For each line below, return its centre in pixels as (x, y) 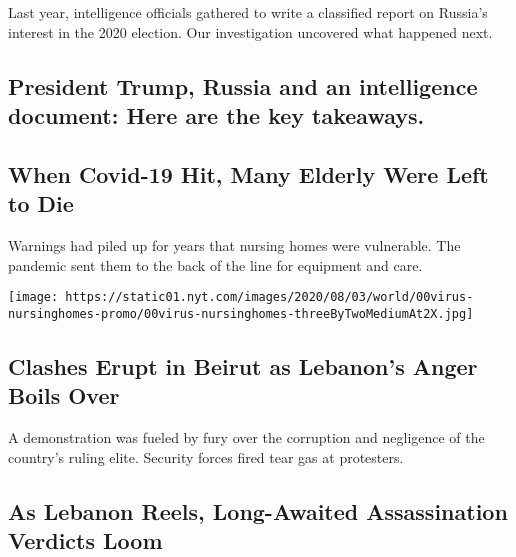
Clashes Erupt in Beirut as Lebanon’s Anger (243, 365)
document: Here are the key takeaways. (216, 114)
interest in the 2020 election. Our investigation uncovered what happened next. (250, 31)
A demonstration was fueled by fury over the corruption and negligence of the (246, 437)
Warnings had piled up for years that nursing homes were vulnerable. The (234, 244)
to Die (41, 203)
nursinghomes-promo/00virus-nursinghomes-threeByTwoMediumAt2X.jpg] (241, 313)
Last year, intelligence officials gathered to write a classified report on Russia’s (248, 12)
